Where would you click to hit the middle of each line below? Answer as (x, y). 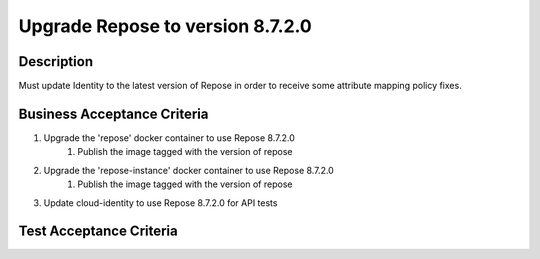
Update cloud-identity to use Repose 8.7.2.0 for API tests (160, 202)
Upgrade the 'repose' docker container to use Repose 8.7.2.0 (169, 137)
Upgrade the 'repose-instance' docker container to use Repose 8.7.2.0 (188, 170)
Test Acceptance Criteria (98, 231)
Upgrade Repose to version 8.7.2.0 (165, 26)
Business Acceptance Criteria (113, 113)
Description (56, 61)
